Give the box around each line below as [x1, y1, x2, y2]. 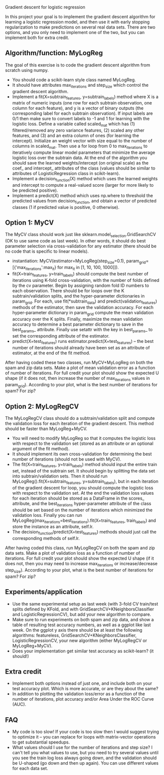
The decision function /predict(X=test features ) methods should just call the [12, 529, 157, 536]
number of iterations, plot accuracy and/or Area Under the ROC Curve [12, 696, 154, 702]
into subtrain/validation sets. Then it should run [12, 473, 108, 479]
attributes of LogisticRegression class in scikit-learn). [12, 170, 120, 176]
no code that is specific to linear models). [5, 248, 89, 254]
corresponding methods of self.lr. [12, 536, 80, 541]
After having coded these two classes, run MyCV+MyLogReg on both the [5, 359, 153, 365]
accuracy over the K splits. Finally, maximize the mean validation [12, 316, 143, 322]
